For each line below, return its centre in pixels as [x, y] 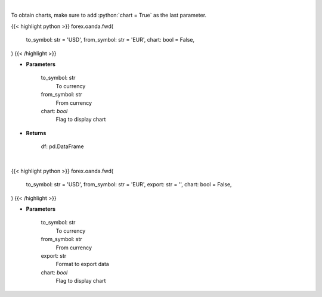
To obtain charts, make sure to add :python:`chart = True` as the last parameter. [109, 15]
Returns [36, 133]
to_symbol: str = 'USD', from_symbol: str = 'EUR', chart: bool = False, [110, 40]
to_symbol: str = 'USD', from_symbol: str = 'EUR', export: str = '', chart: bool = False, [129, 185]
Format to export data [83, 264]
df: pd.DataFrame [62, 146]
